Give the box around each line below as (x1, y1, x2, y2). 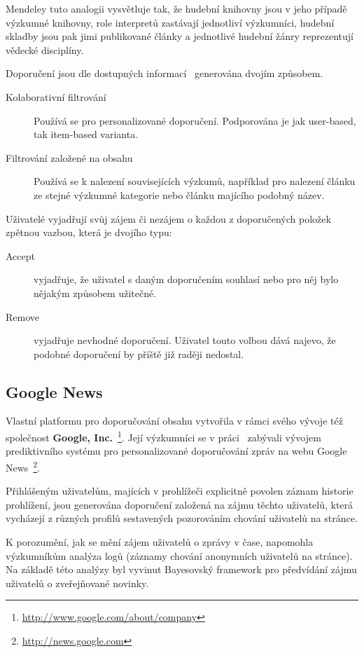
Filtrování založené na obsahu (6, 150, 133, 165)
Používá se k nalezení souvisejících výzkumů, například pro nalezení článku (34, 174, 356, 188)
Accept (6, 248, 35, 263)
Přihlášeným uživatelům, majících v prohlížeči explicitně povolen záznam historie (6, 483, 353, 498)
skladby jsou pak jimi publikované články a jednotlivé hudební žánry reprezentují (6, 29, 353, 43)
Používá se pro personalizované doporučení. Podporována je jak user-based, (34, 113, 356, 128)
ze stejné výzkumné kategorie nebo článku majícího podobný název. (34, 187, 325, 202)
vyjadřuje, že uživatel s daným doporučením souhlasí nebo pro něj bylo (34, 272, 339, 287)
